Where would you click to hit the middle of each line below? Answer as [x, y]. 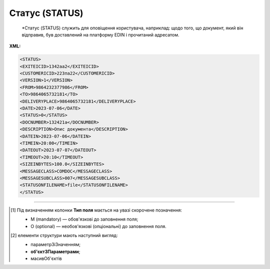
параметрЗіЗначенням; [56, 245]
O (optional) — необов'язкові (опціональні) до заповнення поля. [99, 226]
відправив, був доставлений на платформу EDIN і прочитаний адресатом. [100, 34]
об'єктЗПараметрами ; [55, 252]
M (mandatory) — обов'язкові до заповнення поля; [84, 219]
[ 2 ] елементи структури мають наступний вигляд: [64, 235]
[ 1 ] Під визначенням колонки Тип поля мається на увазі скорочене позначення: [96, 210]
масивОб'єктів [46, 259]
